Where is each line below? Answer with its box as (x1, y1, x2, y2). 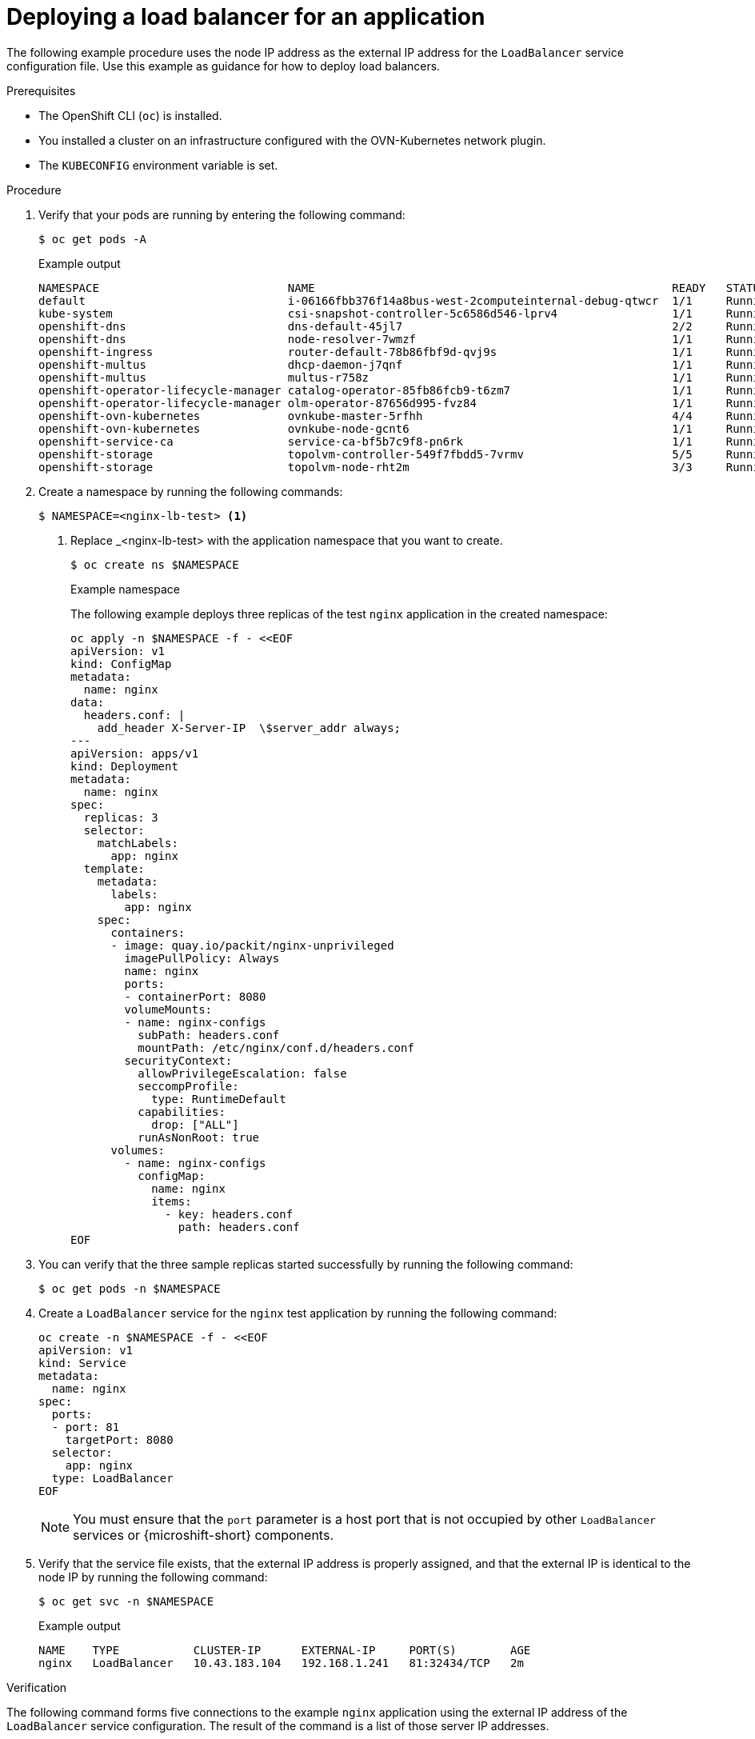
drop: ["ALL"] (151, 1117, 239, 1131)
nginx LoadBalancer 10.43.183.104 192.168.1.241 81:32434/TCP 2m (38, 1656, 524, 1669)
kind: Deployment (70, 759, 178, 773)
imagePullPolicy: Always (124, 951, 280, 965)
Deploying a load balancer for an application (6, 3, 485, 30)
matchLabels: (97, 836, 178, 850)
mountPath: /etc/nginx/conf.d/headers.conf (138, 1041, 414, 1054)
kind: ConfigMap (70, 657, 172, 670)
